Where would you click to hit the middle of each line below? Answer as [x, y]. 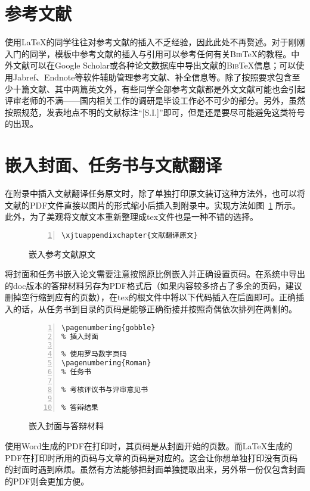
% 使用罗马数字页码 [94, 354]
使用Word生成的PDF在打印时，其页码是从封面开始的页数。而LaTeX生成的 [149, 445]
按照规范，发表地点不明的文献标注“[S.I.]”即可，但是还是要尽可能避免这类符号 [155, 112]
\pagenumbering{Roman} [106, 363]
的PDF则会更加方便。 [47, 481]
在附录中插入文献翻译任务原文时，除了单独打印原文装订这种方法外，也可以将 [155, 193]
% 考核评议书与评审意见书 [105, 389]
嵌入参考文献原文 [62, 254]
